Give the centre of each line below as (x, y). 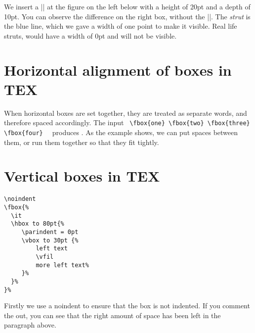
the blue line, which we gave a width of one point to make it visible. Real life (121, 26)
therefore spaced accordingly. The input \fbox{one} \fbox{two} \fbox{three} (127, 122)
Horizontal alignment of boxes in (118, 70)
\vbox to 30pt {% (50, 240)
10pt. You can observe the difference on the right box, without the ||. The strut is (127, 16)
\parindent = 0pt (50, 232)
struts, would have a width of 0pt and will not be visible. (90, 35)
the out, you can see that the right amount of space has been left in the (112, 315)
